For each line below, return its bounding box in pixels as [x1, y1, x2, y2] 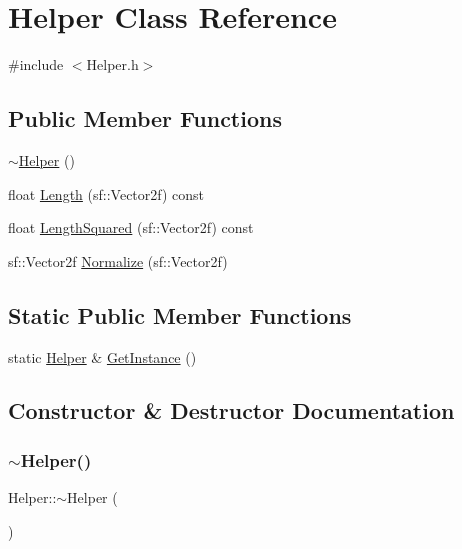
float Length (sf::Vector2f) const [8, 183, 205, 204]
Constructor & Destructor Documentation [8, 395, 455, 426]
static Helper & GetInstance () [8, 346, 197, 367]
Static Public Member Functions [8, 299, 352, 330]
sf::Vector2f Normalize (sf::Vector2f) [8, 250, 228, 271]
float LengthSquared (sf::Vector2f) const [8, 217, 254, 238]
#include [8, 54, 64, 75]
